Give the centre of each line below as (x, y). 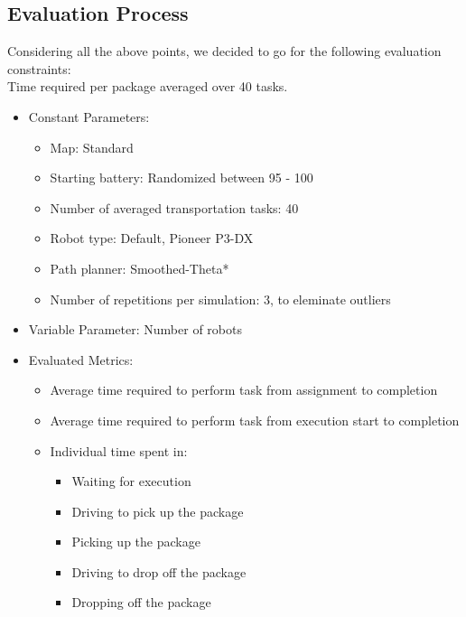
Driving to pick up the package (158, 511)
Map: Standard (92, 147)
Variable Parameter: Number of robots (135, 329)
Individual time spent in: (119, 450)
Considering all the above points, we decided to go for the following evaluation (224, 51)
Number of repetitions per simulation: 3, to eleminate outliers (220, 299)
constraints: (39, 68)
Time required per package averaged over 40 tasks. (148, 86)
